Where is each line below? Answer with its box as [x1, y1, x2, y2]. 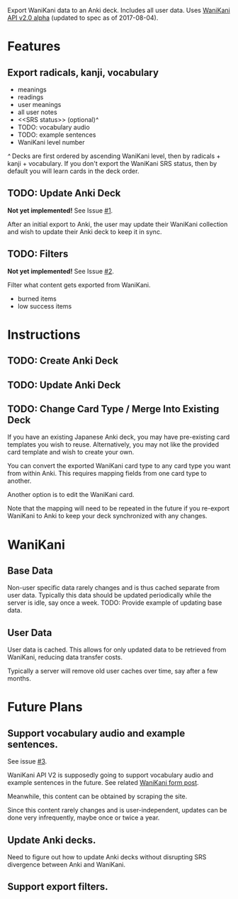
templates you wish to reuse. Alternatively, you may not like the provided [7, 440, 220, 449]
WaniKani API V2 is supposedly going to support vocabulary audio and [7, 771, 214, 779]
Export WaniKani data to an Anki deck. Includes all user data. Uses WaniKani [7, 6, 230, 14]
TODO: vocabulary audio [17, 123, 90, 131]
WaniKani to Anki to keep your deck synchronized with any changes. [7, 512, 208, 520]
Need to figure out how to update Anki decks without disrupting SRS [7, 853, 207, 861]
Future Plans [7, 699, 83, 715]
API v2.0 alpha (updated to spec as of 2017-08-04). [7, 13, 159, 22]
